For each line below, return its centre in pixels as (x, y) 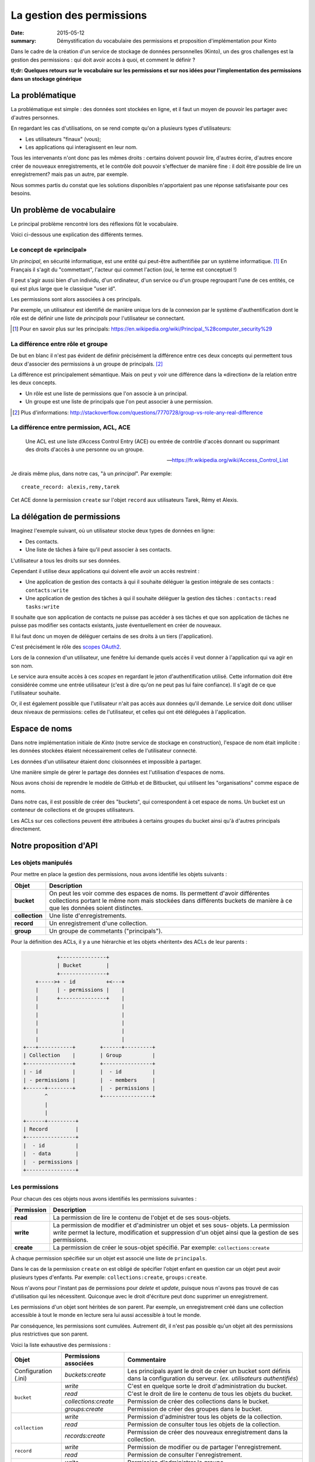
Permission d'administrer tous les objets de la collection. (205, 1416)
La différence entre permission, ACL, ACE (71, 427)
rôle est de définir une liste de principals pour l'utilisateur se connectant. (98, 318)
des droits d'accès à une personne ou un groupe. (85, 449)
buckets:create (85, 1374)
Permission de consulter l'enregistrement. (185, 1454)
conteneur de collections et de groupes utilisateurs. (73, 810)
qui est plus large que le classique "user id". (64, 288)
